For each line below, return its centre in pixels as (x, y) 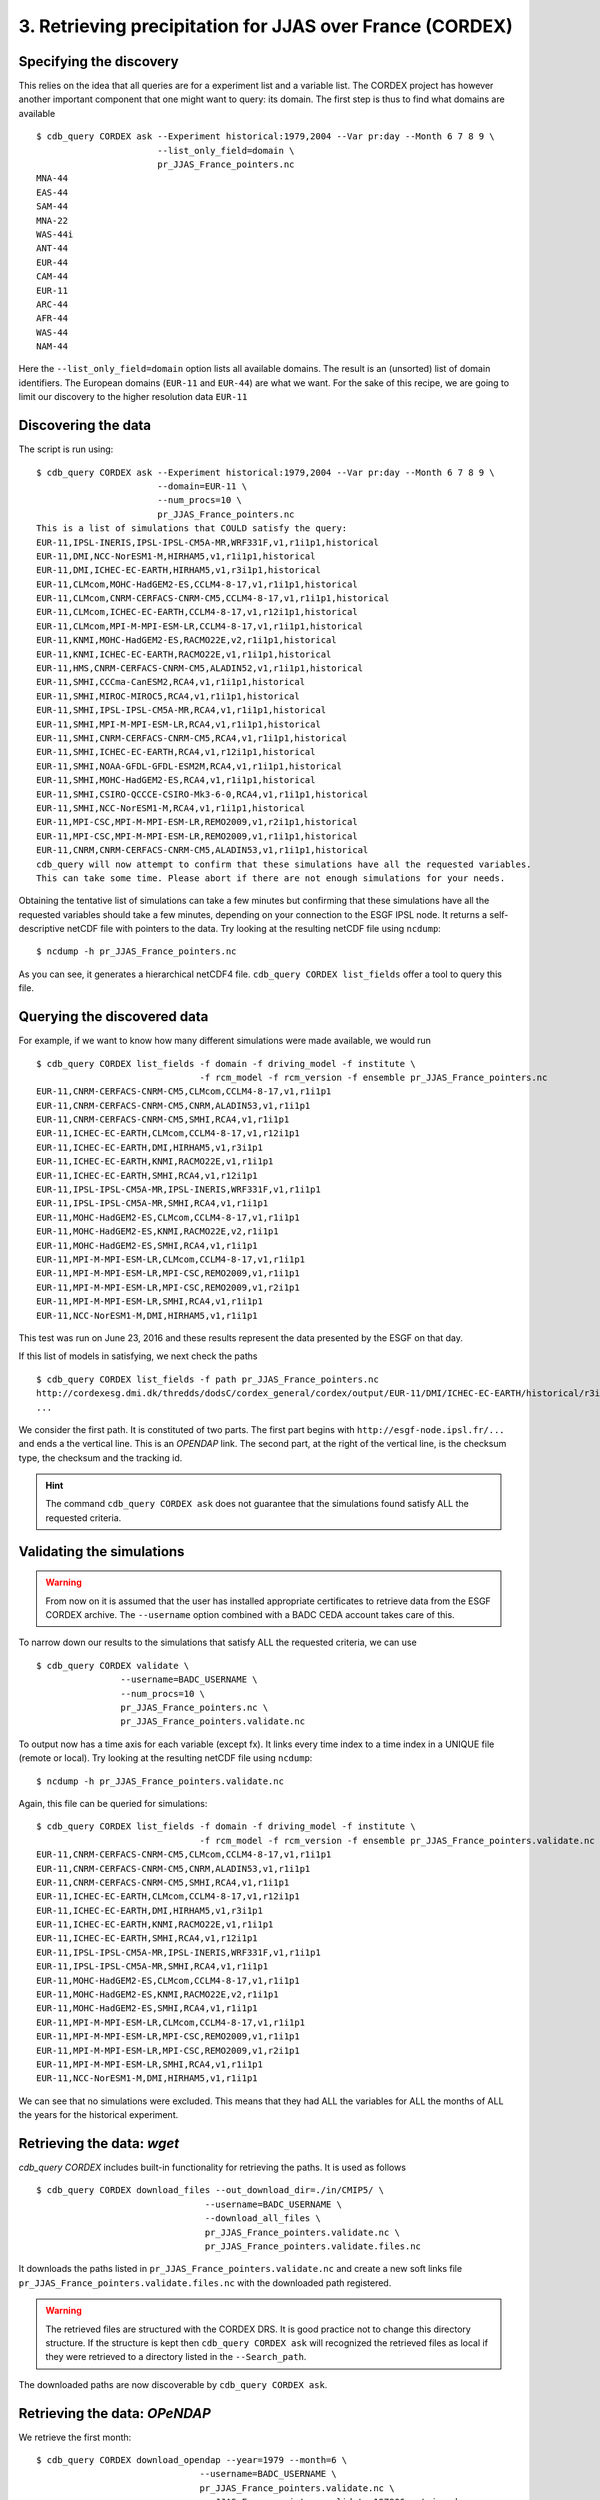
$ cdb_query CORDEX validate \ (113, 1665)
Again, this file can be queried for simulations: (113, 1803)
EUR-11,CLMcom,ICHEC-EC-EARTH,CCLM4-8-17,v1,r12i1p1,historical (197, 612)
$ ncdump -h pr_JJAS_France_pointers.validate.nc (160, 1781)
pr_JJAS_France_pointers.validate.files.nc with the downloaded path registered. (205, 2282)
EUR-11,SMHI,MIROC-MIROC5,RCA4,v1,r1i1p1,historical (168, 696)
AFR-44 (52, 318)
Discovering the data (85, 425)
